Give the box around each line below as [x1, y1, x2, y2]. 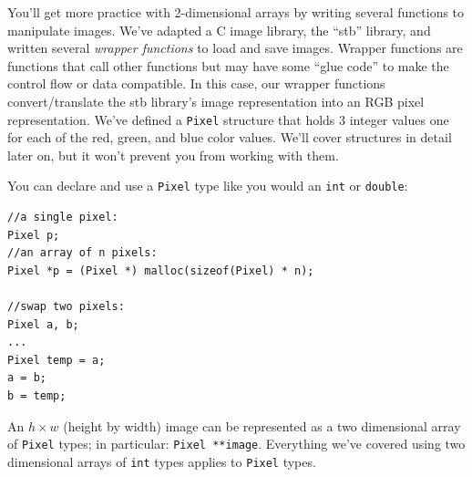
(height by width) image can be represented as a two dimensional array [63, 416, 461, 435]
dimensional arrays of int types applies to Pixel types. [7, 451, 316, 471]
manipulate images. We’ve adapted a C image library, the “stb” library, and [7, 20, 431, 39]
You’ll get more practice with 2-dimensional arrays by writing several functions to [7, 3, 465, 21]
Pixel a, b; [7, 317, 79, 331]
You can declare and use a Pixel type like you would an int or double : [7, 176, 408, 195]
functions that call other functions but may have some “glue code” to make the [7, 56, 449, 75]
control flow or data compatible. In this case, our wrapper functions [7, 74, 385, 93]
